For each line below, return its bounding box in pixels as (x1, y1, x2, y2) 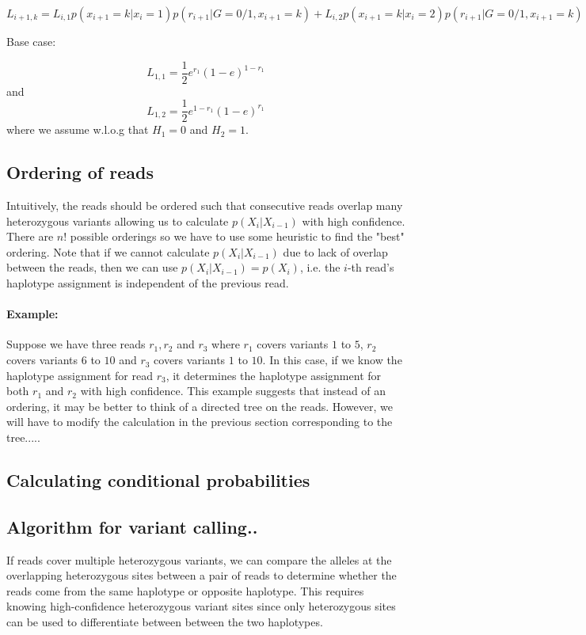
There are (6, 228, 54, 245)
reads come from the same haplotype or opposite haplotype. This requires (6, 582, 364, 599)
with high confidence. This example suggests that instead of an (80, 382, 386, 399)
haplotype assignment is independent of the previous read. (6, 275, 289, 291)
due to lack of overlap (283, 243, 388, 260)
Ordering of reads (6, 160, 154, 184)
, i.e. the (299, 259, 341, 276)
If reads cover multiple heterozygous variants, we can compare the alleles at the (6, 551, 392, 568)
